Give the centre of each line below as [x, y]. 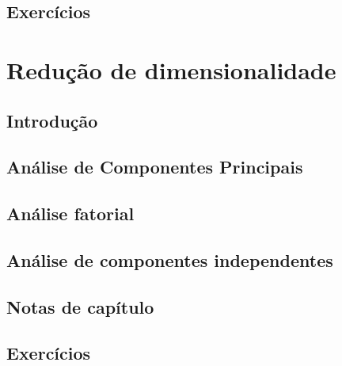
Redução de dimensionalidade [171, 69]
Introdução [52, 120]
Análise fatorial [70, 213]
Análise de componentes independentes [170, 259]
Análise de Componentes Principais [155, 167]
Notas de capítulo [80, 306]
